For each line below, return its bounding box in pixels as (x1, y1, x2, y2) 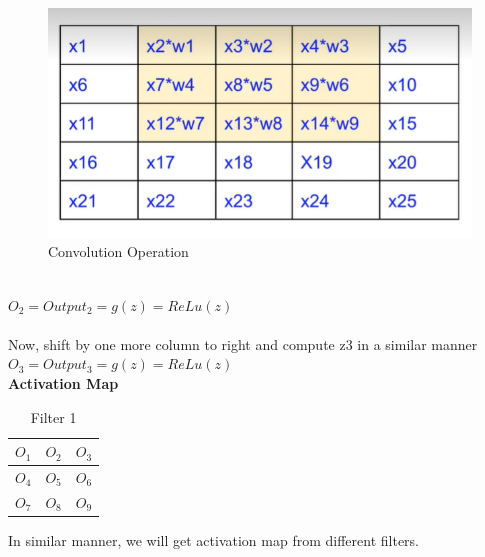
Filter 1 (30, 406, 77, 427)
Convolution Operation (48, 241, 189, 262)
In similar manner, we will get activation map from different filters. (8, 529, 419, 550)
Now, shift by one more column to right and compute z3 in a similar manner (8, 333, 478, 354)
